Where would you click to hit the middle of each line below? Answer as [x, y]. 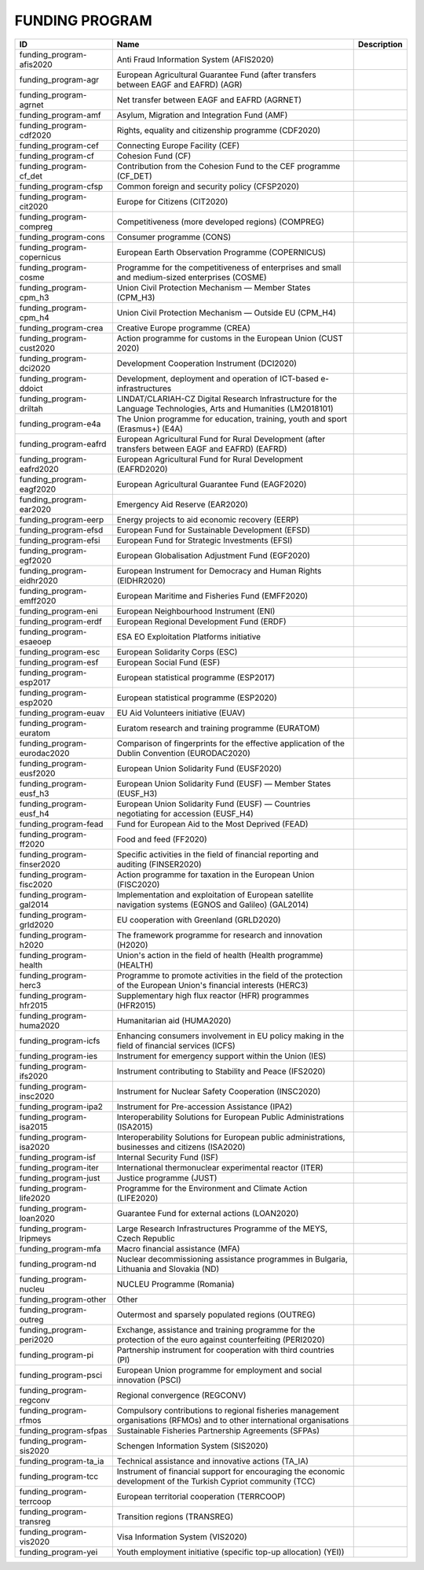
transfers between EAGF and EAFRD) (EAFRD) [202, 448]
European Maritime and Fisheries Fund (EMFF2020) [212, 595]
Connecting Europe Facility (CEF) [178, 146]
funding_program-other [63, 1299]
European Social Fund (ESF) [168, 662]
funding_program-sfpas [63, 1430]
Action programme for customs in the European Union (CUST [230, 338]
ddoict [31, 388]
